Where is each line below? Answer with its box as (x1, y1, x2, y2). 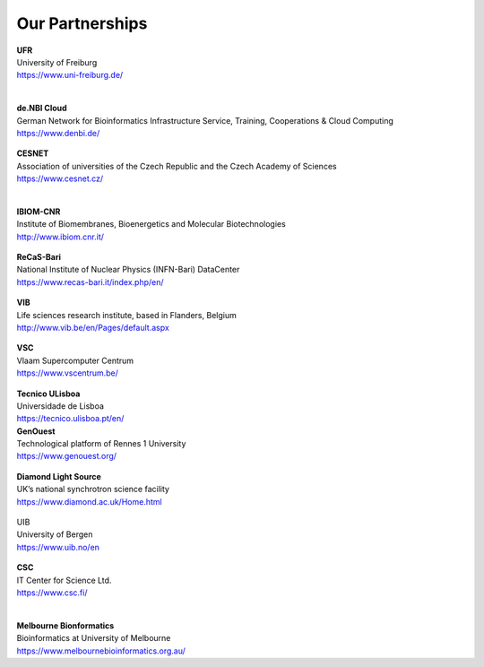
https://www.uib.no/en (16, 541, 100, 552)
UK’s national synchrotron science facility (16, 484, 170, 495)
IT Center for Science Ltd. (16, 575, 112, 585)
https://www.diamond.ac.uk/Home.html (16, 496, 162, 507)
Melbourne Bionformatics (16, 619, 115, 631)
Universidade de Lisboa (16, 400, 105, 411)
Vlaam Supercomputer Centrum (16, 355, 134, 366)
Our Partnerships (16, 13, 148, 33)
